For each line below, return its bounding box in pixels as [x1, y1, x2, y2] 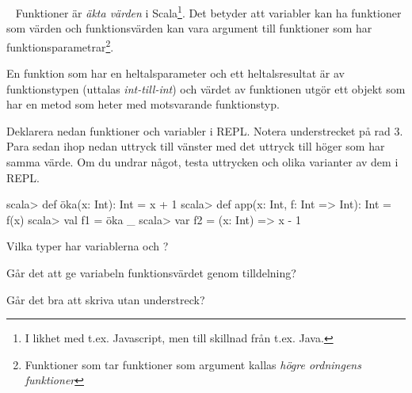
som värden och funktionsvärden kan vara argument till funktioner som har [6, 20, 372, 36]
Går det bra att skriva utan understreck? [6, 291, 205, 307]
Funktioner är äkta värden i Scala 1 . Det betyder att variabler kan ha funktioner [15, 2, 402, 21]
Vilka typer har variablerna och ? [6, 238, 169, 254]
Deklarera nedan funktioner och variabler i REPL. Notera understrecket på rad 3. [6, 122, 403, 139]
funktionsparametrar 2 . [6, 36, 114, 55]
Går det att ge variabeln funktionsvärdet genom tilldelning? [6, 265, 296, 281]
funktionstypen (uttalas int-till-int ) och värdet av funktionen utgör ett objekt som [6, 80, 406, 97]
